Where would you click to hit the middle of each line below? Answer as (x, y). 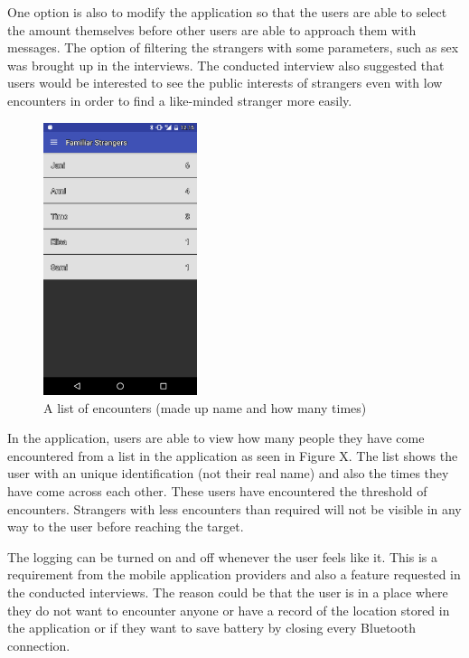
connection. (39, 645)
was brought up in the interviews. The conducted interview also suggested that (226, 65)
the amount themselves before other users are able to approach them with (212, 29)
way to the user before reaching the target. (126, 526)
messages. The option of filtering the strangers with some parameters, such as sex (233, 47)
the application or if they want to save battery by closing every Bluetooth (211, 628)
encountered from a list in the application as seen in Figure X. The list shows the (233, 455)
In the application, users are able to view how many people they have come (216, 438)
